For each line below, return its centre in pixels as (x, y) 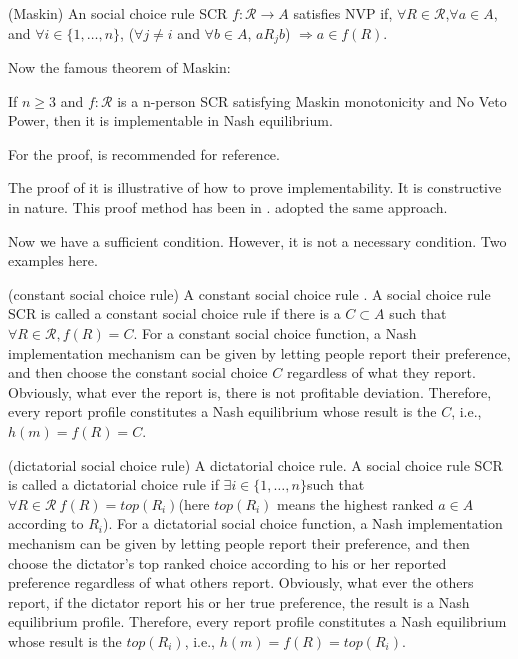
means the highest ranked (355, 503)
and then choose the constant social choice (138, 372)
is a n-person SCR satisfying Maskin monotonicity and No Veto (312, 100)
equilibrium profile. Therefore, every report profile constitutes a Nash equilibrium (257, 621)
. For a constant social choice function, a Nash (275, 332)
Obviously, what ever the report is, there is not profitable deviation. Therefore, (250, 391)
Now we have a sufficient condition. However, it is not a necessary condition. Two (257, 240)
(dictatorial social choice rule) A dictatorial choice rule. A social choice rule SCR (255, 464)
